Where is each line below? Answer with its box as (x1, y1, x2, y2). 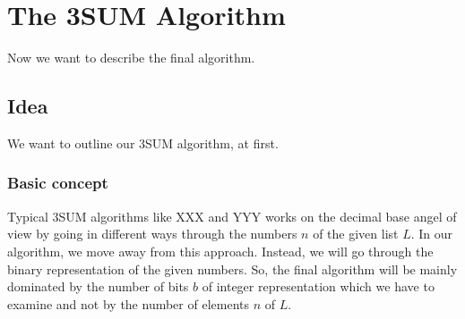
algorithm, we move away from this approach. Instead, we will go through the (7, 241, 434, 260)
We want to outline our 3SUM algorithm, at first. (7, 133, 279, 152)
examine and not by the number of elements (7, 294, 249, 313)
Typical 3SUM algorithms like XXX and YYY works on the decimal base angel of (7, 206, 457, 225)
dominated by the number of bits (7, 277, 189, 296)
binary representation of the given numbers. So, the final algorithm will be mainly (7, 259, 458, 278)
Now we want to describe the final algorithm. (7, 48, 255, 67)
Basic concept (7, 172, 108, 194)
